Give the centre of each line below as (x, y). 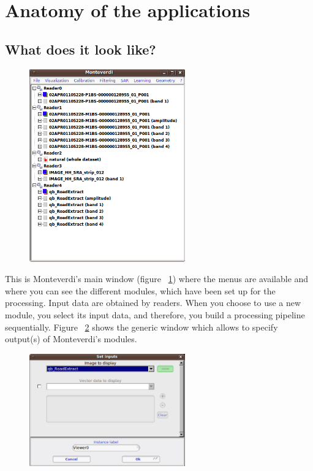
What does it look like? (81, 49)
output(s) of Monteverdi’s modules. (71, 339)
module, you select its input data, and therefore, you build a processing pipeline (155, 314)
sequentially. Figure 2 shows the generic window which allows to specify (141, 327)
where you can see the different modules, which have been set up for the (140, 290)
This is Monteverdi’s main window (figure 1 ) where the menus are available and (157, 279)
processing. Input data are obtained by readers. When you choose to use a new (153, 303)
